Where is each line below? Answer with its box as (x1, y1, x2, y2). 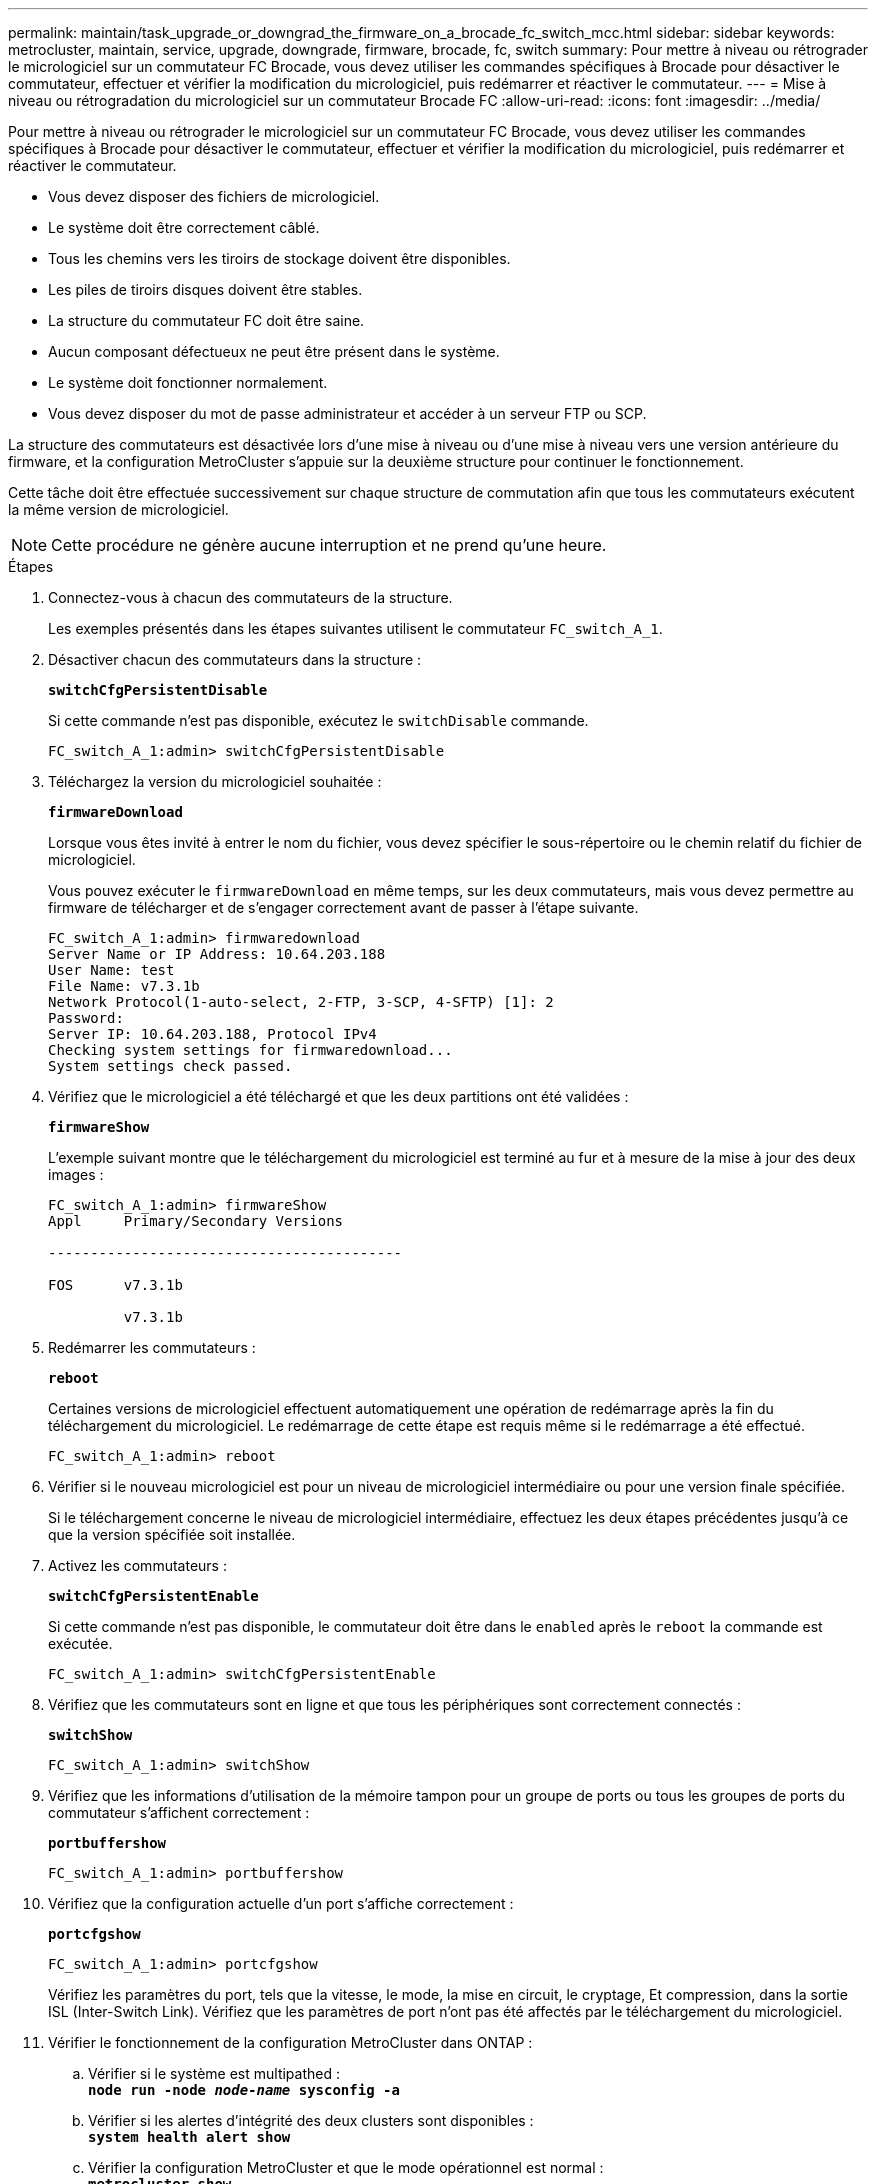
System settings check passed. (48, 1058, 293, 1074)
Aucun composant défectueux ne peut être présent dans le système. (48, 343, 500, 360)
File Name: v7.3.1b (48, 978, 200, 994)
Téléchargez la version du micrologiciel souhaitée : (48, 773, 382, 790)
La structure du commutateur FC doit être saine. (48, 312, 365, 329)
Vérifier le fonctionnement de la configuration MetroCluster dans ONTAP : (48, 2034, 533, 2051)
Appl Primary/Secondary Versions (48, 1213, 344, 1229)
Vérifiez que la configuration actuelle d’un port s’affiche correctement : (48, 1895, 514, 1912)
